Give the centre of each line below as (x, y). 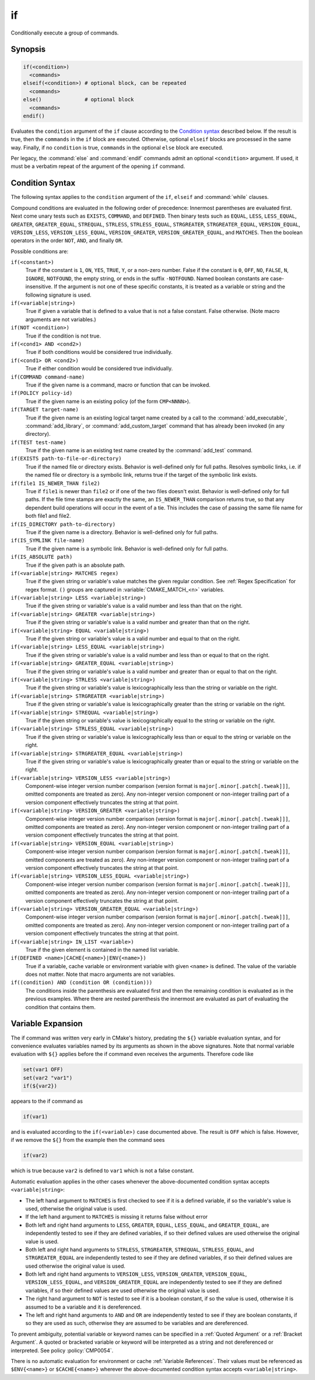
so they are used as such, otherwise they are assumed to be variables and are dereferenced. (137, 1323)
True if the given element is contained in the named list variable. (102, 949)
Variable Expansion (47, 1024)
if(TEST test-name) (38, 442)
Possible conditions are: (40, 251)
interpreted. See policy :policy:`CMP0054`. (62, 1350)
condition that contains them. (60, 1007)
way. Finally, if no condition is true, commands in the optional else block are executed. (117, 147)
